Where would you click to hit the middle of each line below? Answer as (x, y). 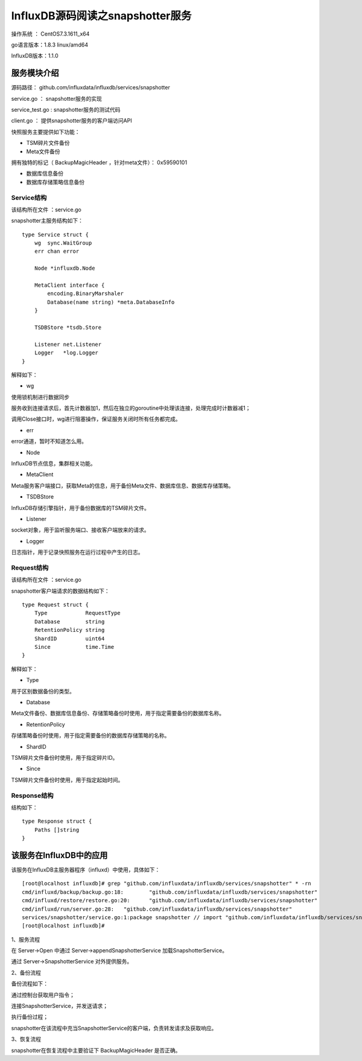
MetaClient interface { (69, 285)
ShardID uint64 (69, 639)
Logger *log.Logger (66, 353)
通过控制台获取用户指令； (43, 995)
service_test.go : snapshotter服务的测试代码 (66, 110)
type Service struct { (56, 234)
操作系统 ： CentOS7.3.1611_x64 (50, 34)
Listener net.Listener (68, 344)
